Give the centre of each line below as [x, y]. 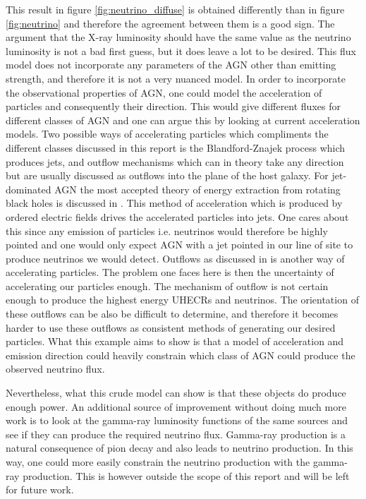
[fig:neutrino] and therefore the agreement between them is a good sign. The [170, 23]
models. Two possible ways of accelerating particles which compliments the [167, 134]
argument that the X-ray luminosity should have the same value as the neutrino [178, 37]
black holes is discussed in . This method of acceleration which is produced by [174, 203]
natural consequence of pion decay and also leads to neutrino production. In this [179, 448]
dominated [29, 189]
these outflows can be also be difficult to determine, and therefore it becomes [172, 314]
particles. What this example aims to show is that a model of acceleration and [175, 341]
